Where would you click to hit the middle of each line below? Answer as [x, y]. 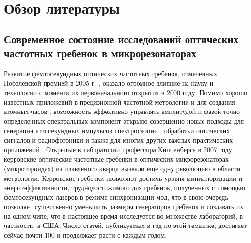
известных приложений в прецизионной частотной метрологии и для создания [119, 102]
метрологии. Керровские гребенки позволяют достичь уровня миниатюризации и [123, 178]
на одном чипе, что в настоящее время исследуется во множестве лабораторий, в [124, 216]
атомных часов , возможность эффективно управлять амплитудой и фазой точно [122, 111]
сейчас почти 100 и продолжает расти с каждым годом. [86, 235]
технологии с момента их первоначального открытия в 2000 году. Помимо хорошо [126, 92]
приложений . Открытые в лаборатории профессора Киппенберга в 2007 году [118, 149]
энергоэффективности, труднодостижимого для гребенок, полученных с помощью [125, 187]
